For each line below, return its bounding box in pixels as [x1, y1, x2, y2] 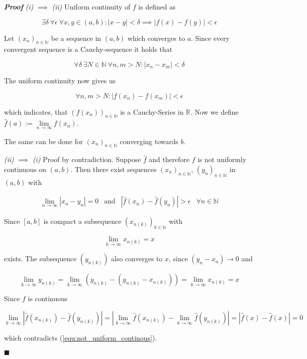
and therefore [149, 154, 190, 165]
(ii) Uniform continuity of [52, 1, 130, 11]
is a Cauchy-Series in [120, 106, 184, 117]
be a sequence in [51, 32, 102, 43]
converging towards [120, 136, 179, 146]
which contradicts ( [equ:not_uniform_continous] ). [4, 333, 157, 343]
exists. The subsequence [4, 253, 77, 264]
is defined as [138, 1, 176, 11]
